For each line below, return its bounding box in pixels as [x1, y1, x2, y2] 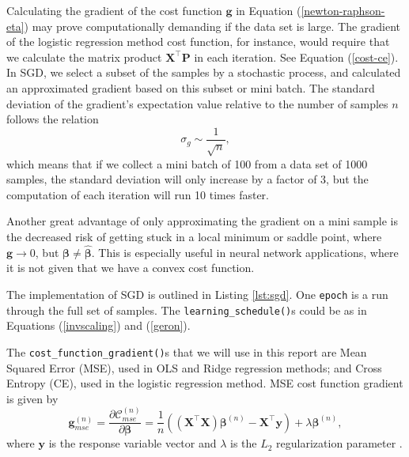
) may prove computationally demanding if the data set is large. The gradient [24, 17, 401, 34]
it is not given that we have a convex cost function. [6, 259, 255, 276]
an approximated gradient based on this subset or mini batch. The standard [6, 79, 375, 96]
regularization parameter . [276, 435, 403, 451]
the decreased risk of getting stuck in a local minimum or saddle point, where [6, 228, 382, 244]
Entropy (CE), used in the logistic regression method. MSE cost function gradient [6, 375, 403, 391]
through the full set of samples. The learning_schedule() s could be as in [6, 301, 367, 318]
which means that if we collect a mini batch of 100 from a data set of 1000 [6, 155, 368, 172]
